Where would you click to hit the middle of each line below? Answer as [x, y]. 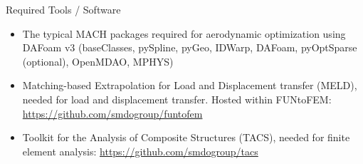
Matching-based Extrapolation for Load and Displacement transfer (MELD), [190, 85]
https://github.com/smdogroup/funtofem [112, 113]
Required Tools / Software [63, 9]
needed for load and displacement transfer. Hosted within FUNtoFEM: [177, 99]
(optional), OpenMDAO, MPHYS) [98, 61]
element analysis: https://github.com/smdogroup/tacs [140, 151]
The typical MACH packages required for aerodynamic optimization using [184, 33]
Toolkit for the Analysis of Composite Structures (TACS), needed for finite [186, 137]
